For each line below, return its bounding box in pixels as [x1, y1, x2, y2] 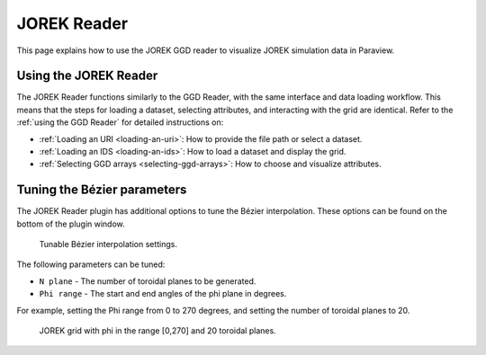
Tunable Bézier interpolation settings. [39, 239, 178, 250]
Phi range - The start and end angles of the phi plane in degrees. [39, 288, 287, 299]
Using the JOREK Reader [16, 68, 158, 84]
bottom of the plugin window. [16, 218, 125, 229]
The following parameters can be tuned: [16, 259, 166, 270]
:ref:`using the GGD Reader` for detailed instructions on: [16, 117, 224, 128]
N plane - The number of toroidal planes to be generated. [39, 275, 256, 287]
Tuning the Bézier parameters [16, 182, 187, 198]
